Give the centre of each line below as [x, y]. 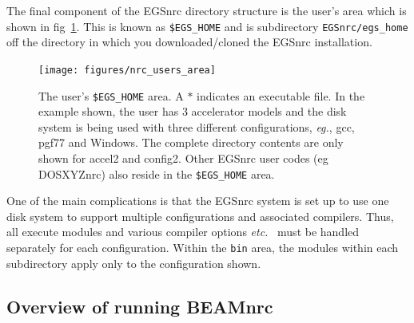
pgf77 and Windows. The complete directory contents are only [191, 142]
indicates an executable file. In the [281, 95]
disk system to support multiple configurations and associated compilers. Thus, [200, 216]
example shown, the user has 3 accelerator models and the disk [193, 111]
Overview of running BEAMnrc [140, 306]
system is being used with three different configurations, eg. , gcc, [197, 126]
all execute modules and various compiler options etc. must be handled [183, 232]
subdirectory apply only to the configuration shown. [134, 263]
